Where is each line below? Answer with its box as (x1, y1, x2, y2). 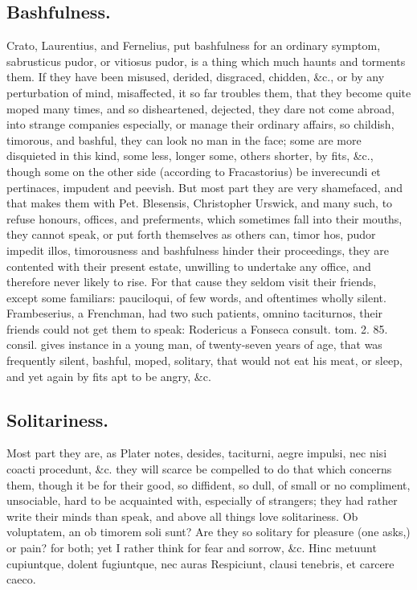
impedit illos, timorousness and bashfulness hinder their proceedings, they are (6, 241, 390, 258)
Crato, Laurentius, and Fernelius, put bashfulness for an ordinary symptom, (6, 37, 381, 54)
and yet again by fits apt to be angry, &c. (6, 367, 211, 384)
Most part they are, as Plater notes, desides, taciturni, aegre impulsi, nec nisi (6, 445, 387, 461)
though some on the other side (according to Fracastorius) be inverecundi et (6, 162, 381, 179)
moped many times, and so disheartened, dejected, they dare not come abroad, (6, 100, 395, 117)
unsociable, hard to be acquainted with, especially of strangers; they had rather (6, 492, 398, 509)
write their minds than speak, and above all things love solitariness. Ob (6, 507, 358, 524)
